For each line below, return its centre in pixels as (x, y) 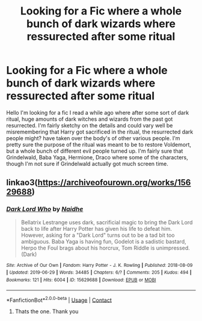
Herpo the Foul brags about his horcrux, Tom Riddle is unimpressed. (106, 248)
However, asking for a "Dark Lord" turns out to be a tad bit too (98, 235)
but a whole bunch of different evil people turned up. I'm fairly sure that (95, 151)
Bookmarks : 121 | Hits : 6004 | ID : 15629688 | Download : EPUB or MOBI (81, 280)
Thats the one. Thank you (47, 311)
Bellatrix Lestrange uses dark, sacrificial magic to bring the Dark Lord (107, 222)
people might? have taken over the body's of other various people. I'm (93, 138)
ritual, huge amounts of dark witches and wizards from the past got (90, 119)
